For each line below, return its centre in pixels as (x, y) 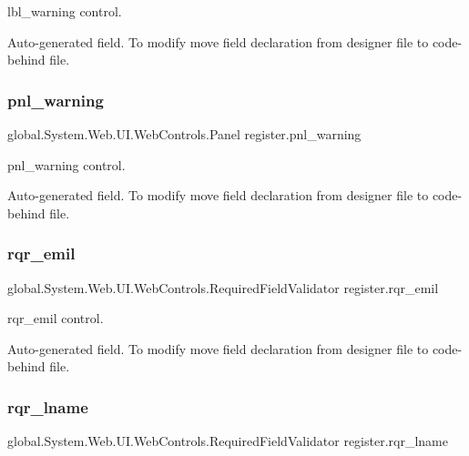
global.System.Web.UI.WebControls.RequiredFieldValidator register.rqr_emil (223, 287)
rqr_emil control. (56, 318)
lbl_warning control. (65, 11)
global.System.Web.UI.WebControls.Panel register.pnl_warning (184, 134)
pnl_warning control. (66, 164)
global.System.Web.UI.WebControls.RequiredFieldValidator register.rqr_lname (228, 441)
